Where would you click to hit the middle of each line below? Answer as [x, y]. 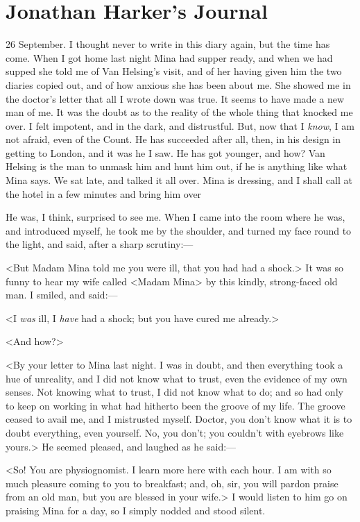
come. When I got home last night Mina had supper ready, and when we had [169, 57]
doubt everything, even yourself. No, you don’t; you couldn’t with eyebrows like [175, 432]
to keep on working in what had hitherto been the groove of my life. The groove [175, 405]
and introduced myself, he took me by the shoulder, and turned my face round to [179, 230]
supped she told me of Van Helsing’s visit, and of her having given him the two [174, 71]
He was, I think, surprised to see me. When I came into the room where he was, [175, 217]
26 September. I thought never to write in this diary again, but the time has [168, 44]
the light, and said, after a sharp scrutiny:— [100, 244]
